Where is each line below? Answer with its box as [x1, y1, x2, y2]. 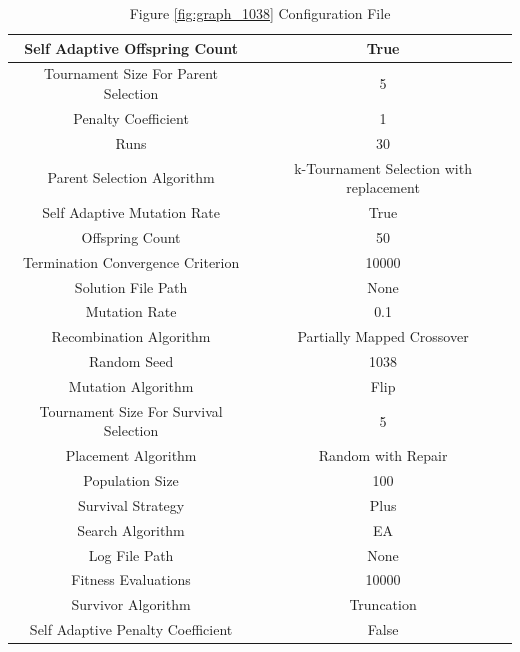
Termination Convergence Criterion [22, 251, 240, 272]
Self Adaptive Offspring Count [24, 37, 238, 58]
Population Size [83, 470, 179, 491]
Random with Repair [318, 445, 448, 466]
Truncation [349, 594, 417, 615]
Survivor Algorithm [71, 594, 191, 615]
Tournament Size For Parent [44, 63, 219, 84]
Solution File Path [74, 276, 188, 297]
